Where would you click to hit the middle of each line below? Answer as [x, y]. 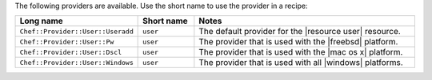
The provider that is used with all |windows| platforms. [301, 63]
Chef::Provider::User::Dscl [71, 52]
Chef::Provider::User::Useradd [76, 31]
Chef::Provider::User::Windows [76, 62]
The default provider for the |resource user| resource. [300, 32]
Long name [41, 21]
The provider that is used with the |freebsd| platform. [298, 42]
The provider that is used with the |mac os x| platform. [301, 52]
